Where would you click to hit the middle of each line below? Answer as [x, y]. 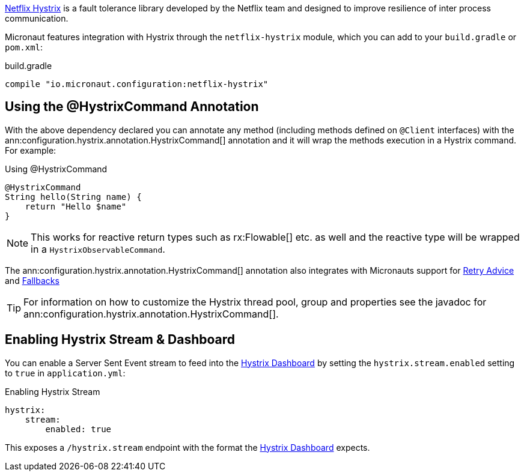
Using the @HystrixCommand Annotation [132, 107]
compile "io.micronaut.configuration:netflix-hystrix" [137, 84]
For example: [31, 150]
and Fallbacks [32, 280]
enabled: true [78, 429]
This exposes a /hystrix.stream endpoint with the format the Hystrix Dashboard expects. [187, 447]
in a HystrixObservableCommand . [98, 249]
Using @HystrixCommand [56, 169]
